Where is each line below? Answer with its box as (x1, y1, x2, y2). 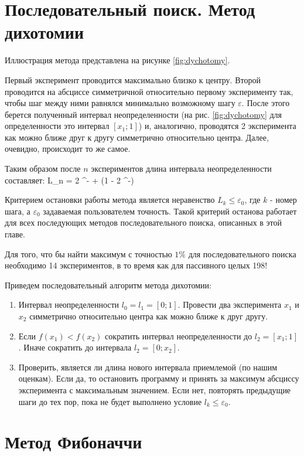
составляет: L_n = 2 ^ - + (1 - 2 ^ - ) (5, 173, 134, 186)
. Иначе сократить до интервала (18, 341, 132, 353)
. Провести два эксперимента (177, 298, 282, 311)
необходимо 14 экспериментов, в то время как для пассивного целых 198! (5, 259, 268, 271)
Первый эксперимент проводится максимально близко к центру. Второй (5, 73, 261, 86)
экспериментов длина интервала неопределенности (91, 162, 272, 175)
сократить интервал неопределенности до (105, 329, 252, 342)
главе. (5, 228, 25, 240)
